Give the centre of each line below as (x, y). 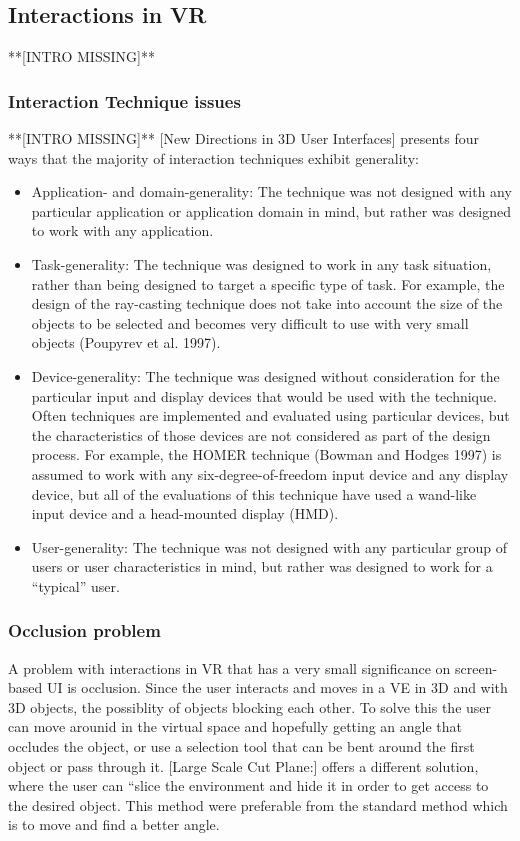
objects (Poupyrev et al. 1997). (126, 342)
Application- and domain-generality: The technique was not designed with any (271, 191)
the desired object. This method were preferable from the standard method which (258, 804)
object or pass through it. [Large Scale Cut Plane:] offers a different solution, (243, 765)
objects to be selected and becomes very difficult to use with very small (250, 322)
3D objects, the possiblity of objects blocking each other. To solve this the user (250, 706)
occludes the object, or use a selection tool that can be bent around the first (241, 746)
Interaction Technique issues (124, 100)
